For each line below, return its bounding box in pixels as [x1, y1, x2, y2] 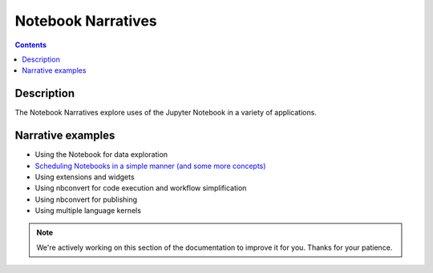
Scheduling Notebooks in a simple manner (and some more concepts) [34, 161, 266, 171]
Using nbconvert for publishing [34, 195, 138, 204]
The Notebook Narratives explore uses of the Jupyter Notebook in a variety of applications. [14, 108, 317, 118]
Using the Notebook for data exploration [34, 150, 168, 159]
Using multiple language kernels [34, 206, 142, 215]
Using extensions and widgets [34, 172, 136, 182]
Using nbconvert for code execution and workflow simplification [34, 183, 247, 193]
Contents [14, 40, 47, 50]
